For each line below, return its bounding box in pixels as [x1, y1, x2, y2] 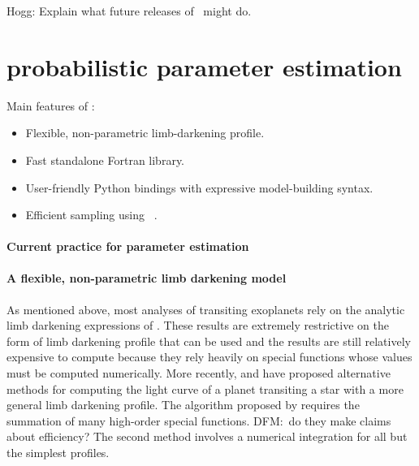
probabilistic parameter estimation [6, 50, 402, 83]
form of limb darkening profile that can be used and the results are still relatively [6, 332, 411, 349]
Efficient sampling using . [25, 206, 158, 223]
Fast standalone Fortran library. [25, 151, 184, 168]
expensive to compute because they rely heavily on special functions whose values [6, 348, 413, 365]
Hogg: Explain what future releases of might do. [6, 2, 252, 19]
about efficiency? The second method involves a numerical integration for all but [6, 428, 408, 445]
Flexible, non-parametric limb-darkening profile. [25, 124, 265, 141]
